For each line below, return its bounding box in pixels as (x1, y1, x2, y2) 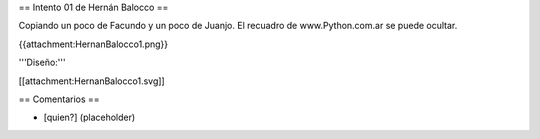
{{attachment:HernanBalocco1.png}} (18, 38, 169, 50)
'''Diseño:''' (18, 56, 66, 69)
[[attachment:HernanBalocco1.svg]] (18, 75, 165, 87)
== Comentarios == (18, 93, 100, 105)
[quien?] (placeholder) (43, 111, 136, 124)
